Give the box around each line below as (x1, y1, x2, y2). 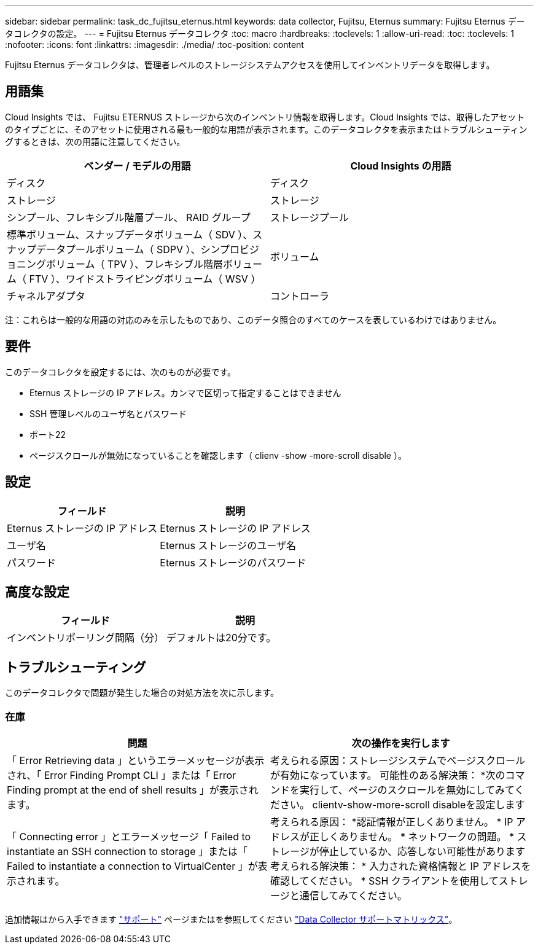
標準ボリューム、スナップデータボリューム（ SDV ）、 (7, 228, 253, 241)
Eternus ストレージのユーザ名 (160, 539, 296, 552)
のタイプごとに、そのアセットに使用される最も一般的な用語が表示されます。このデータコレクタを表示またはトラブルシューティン (5, 123, 528, 135)
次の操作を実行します (351, 736, 450, 749)
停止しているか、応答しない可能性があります (319, 845, 525, 857)
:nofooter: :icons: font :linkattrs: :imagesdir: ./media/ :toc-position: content (5, 39, 304, 50)
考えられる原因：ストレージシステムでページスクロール (270, 754, 525, 767)
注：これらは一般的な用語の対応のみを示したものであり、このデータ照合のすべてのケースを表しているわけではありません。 (5, 314, 502, 325)
